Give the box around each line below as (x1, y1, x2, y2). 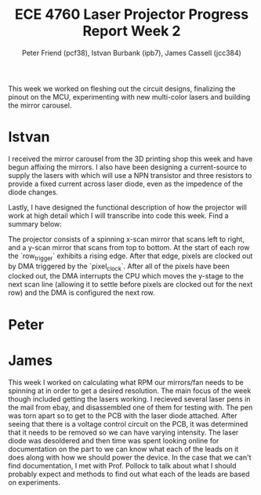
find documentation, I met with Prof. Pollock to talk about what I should (8, 460, 237, 470)
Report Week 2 (82, 22, 181, 40)
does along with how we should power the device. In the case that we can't (8, 453, 252, 462)
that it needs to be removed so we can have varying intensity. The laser (8, 428, 239, 437)
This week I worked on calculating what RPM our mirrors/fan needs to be (8, 377, 245, 387)
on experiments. (8, 477, 61, 487)
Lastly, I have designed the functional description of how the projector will (8, 202, 247, 212)
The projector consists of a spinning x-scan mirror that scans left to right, (8, 234, 245, 244)
